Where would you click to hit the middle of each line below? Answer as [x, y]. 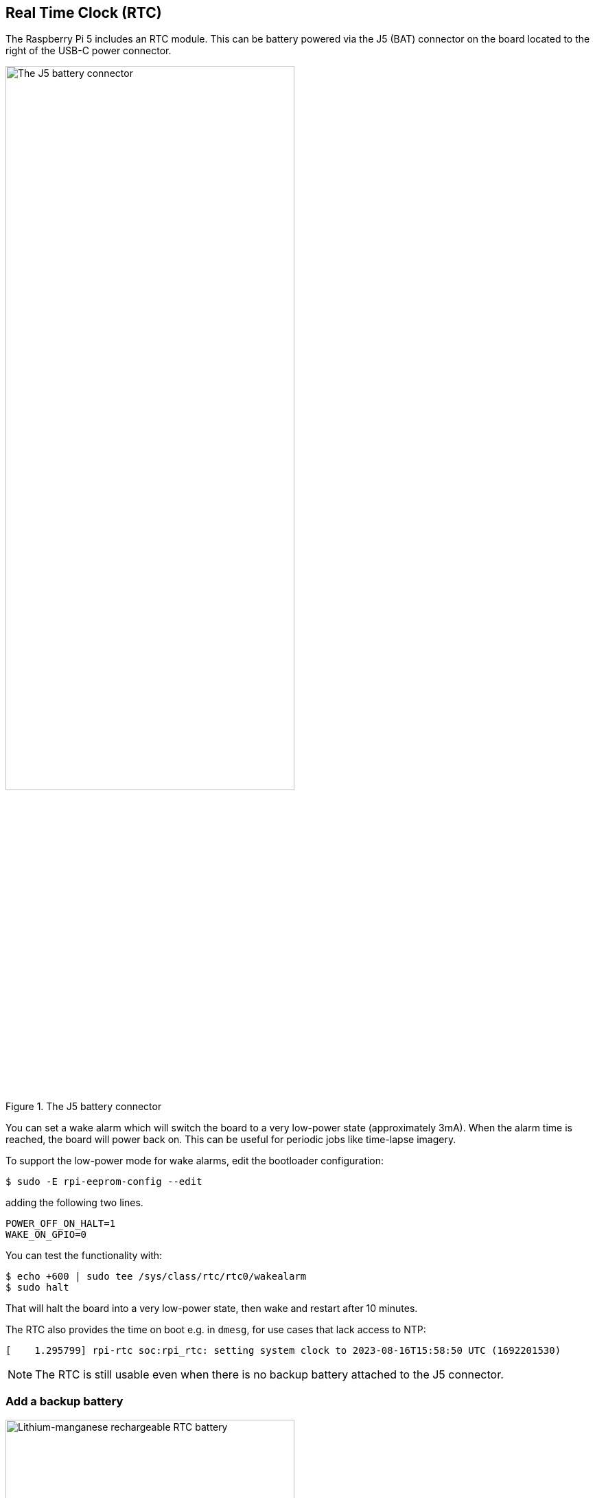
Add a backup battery [65, 1402]
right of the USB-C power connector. [89, 51]
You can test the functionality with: [84, 1255]
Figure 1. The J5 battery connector [84, 1106]
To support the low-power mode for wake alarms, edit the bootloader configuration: [195, 1160]
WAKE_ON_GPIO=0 [46, 1234]
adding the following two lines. [74, 1202]
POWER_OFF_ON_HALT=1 [61, 1223]
